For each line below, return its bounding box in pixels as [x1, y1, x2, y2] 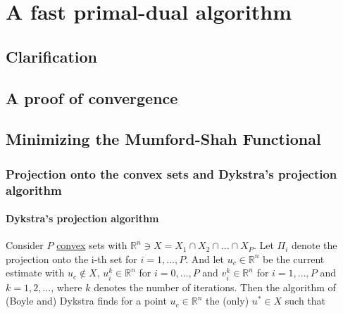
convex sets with [56, 238, 127, 253]
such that [285, 293, 326, 308]
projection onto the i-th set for [6, 251, 137, 266]
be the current [263, 251, 325, 266]
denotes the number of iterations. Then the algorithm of [94, 279, 336, 294]
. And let [185, 251, 225, 266]
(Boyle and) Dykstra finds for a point [6, 293, 167, 308]
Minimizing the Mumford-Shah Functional [6, 128, 321, 150]
